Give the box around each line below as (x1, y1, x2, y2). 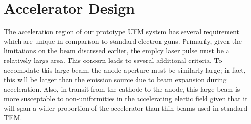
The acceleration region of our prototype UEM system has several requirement (4, 26, 240, 37)
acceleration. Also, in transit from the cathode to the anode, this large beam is (4, 83, 240, 94)
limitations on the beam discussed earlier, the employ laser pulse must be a (4, 45, 229, 56)
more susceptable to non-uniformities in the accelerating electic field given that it (4, 93, 248, 103)
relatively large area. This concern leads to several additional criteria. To (4, 55, 222, 65)
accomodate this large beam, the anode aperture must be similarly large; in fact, (4, 64, 246, 75)
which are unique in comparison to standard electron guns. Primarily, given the (4, 36, 242, 46)
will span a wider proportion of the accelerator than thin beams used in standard (4, 103, 248, 113)
